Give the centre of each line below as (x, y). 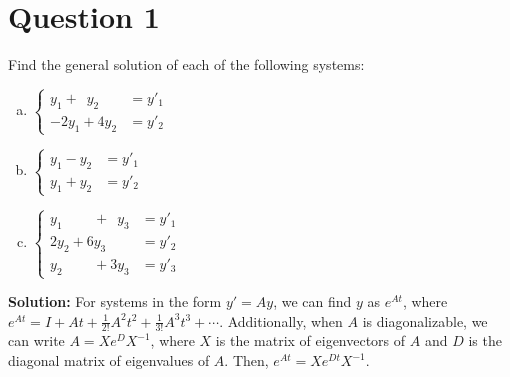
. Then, (246, 360)
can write (36, 340)
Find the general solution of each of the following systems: (186, 64)
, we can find (312, 301)
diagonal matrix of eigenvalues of (109, 360)
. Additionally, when (281, 320)
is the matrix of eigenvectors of (310, 340)
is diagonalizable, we (425, 320)
